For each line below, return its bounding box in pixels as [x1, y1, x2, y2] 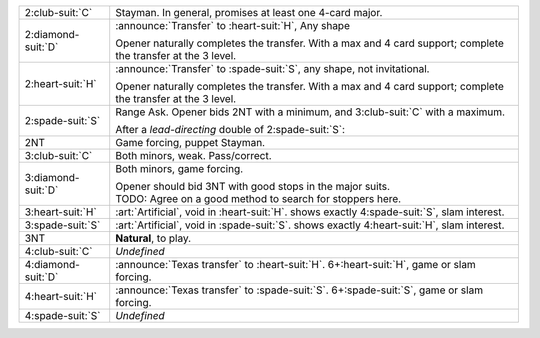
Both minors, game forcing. [115, 162, 244, 175]
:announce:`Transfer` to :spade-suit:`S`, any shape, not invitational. [115, 62, 430, 75]
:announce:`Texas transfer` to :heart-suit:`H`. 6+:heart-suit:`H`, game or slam [115, 258, 477, 271]
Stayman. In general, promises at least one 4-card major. [115, 6, 383, 19]
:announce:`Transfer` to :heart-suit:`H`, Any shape [115, 19, 350, 32]
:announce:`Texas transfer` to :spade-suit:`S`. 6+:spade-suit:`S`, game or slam [115, 283, 484, 297]
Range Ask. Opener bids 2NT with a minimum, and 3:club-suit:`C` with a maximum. [115, 105, 505, 119]
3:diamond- [24, 171, 80, 184]
